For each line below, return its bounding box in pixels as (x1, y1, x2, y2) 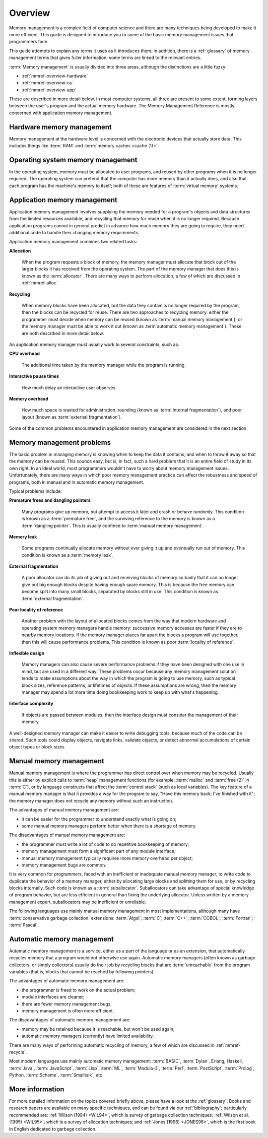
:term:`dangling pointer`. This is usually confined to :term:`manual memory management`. (21, 523, 204, 529)
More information (9, 1085, 65, 1093)
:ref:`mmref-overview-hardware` (21, 72, 88, 79)
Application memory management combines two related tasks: (9, 239, 137, 245)
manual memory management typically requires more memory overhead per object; (21, 855, 193, 861)
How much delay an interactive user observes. (21, 385, 117, 391)
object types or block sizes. (9, 744, 66, 750)
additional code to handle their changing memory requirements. (9, 229, 139, 235)
